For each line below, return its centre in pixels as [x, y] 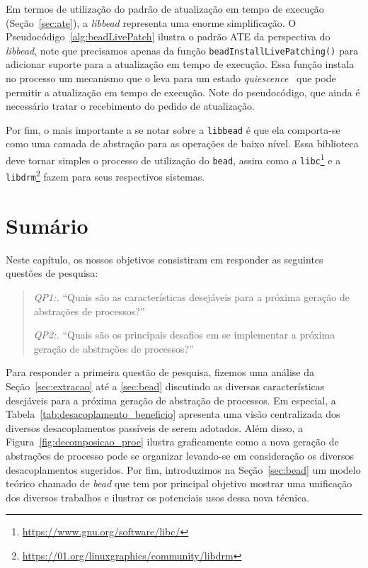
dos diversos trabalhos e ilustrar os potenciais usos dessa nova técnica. [158, 497]
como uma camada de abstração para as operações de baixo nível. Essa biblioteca [182, 143]
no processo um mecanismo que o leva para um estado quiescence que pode [171, 78]
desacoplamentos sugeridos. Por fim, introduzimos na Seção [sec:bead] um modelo [183, 469]
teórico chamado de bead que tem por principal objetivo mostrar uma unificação [179, 483]
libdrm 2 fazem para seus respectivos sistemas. [105, 176]
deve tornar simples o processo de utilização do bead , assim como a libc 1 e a [173, 159]
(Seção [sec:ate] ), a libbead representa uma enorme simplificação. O [151, 22]
